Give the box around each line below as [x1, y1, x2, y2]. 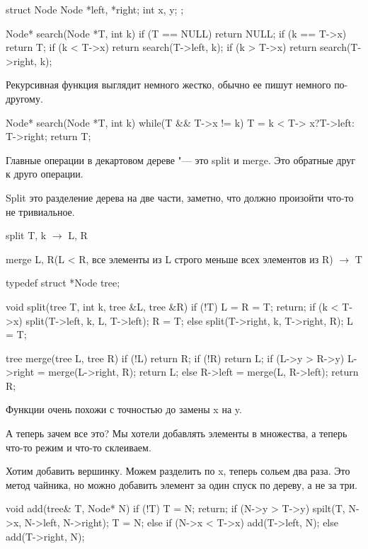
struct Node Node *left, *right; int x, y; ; [6, 2, 184, 16]
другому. [6, 91, 43, 105]
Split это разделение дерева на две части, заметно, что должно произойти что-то [6, 190, 354, 204]
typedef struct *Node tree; [6, 275, 120, 290]
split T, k [6, 228, 47, 243]
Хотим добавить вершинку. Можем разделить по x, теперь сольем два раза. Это [6, 463, 350, 478]
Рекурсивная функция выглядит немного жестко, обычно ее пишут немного [6, 77, 331, 92]
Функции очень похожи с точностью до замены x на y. [6, 402, 242, 417]
